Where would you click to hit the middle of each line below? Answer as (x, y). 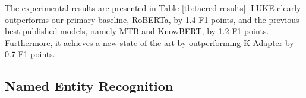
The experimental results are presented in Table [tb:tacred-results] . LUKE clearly (153, 8)
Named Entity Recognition (89, 86)
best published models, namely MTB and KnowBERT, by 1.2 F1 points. (137, 31)
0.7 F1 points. (30, 54)
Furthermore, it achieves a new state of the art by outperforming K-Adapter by (149, 42)
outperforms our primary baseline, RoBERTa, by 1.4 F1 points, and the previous (152, 19)
